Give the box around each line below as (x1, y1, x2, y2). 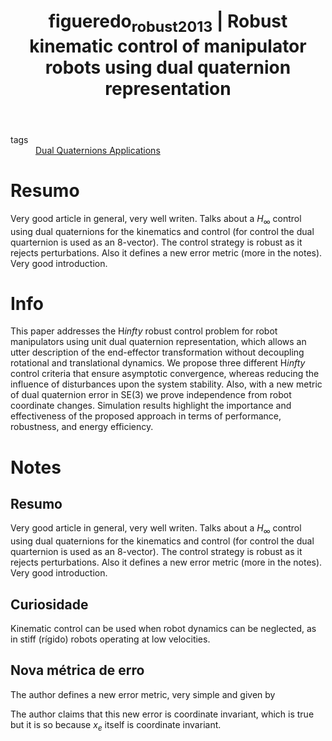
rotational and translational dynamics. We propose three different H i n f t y (10, 357, 306, 369)
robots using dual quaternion (44, 56, 292, 79)
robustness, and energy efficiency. (10, 421, 154, 433)
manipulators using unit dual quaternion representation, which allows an (10, 336, 307, 348)
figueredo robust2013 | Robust (48, 10, 288, 36)
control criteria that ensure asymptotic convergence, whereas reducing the (10, 368, 320, 380)
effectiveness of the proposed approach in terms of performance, (10, 410, 282, 422)
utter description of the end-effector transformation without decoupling (10, 346, 305, 359)
